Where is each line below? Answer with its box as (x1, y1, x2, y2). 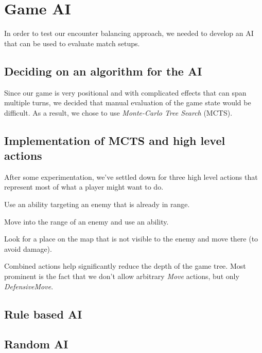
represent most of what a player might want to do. (4, 181, 164, 192)
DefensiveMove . (4, 281, 54, 291)
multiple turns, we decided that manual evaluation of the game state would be (4, 97, 251, 108)
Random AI (4, 336, 68, 352)
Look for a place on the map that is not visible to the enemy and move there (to (4, 233, 258, 244)
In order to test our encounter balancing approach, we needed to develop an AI (4, 28, 254, 39)
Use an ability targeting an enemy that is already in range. (4, 199, 190, 210)
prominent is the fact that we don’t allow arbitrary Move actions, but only (4, 271, 239, 282)
